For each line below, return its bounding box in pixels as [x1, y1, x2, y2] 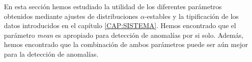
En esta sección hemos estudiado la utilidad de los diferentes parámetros [4, 1, 222, 11]
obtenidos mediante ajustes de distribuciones [4, 11, 139, 21]
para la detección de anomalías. [4, 48, 99, 59]
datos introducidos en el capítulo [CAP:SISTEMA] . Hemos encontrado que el [4, 20, 236, 31]
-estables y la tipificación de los [144, 11, 239, 21]
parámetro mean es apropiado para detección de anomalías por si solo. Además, [4, 30, 244, 40]
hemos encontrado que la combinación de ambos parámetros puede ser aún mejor [4, 39, 248, 49]
